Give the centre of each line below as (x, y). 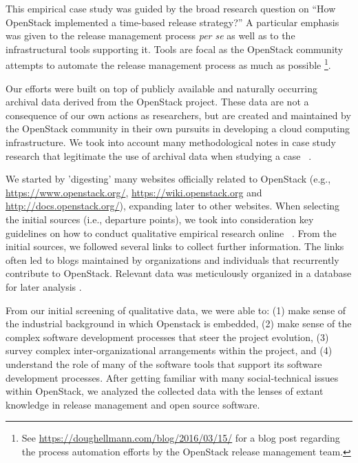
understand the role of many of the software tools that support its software (164, 363)
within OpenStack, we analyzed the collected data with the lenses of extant (165, 391)
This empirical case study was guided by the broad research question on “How (171, 8)
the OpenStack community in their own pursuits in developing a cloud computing (178, 128)
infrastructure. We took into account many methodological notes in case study (171, 142)
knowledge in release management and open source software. (133, 404)
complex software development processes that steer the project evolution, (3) (167, 337)
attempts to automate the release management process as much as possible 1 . (168, 64)
